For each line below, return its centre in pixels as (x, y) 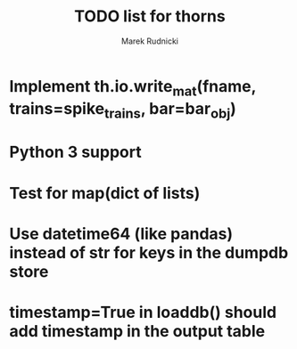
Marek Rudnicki (150, 41)
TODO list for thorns (150, 16)
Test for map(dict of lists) (105, 193)
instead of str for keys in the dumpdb (149, 252)
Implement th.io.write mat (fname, (133, 88)
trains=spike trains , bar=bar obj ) (123, 110)
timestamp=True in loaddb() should (143, 312)
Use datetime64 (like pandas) (121, 234)
